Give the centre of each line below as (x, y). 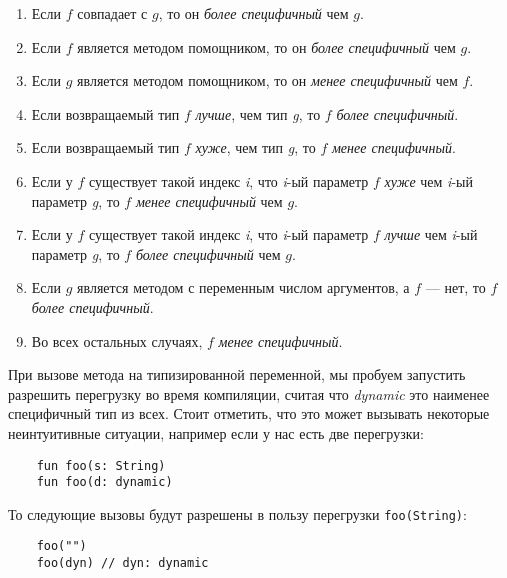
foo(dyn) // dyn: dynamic (122, 563)
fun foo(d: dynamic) (104, 482)
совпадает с (112, 13)
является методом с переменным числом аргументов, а (243, 287)
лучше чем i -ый (431, 234)
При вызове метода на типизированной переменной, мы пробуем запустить (237, 374)
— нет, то (455, 287)
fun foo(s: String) (101, 465)
